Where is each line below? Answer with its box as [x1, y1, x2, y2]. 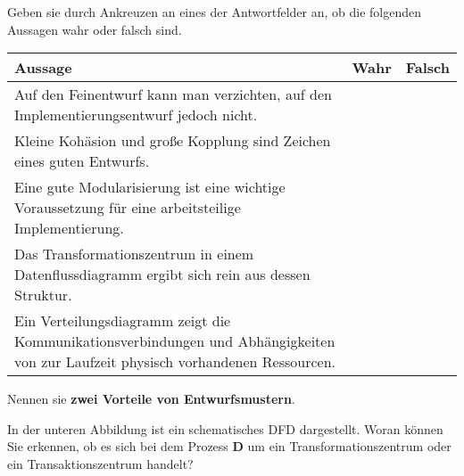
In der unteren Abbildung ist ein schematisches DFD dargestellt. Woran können [7, 419, 443, 438]
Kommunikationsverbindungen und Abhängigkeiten [14, 331, 336, 352]
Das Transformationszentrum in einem [14, 243, 254, 265]
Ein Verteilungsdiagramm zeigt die [14, 310, 231, 332]
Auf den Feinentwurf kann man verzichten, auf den [14, 84, 332, 105]
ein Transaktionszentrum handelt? [7, 454, 194, 472]
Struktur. [14, 284, 72, 306]
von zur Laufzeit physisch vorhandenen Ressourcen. [14, 351, 336, 373]
